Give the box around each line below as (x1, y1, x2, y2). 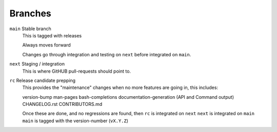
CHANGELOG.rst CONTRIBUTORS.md (22, 101, 103, 107)
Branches (9, 8, 51, 19)
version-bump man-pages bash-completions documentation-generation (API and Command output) (22, 94, 234, 100)
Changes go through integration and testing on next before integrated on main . (22, 51, 191, 57)
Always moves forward (22, 42, 71, 48)
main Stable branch (9, 26, 51, 32)
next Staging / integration (9, 61, 65, 67)
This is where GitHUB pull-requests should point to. (22, 68, 131, 74)
